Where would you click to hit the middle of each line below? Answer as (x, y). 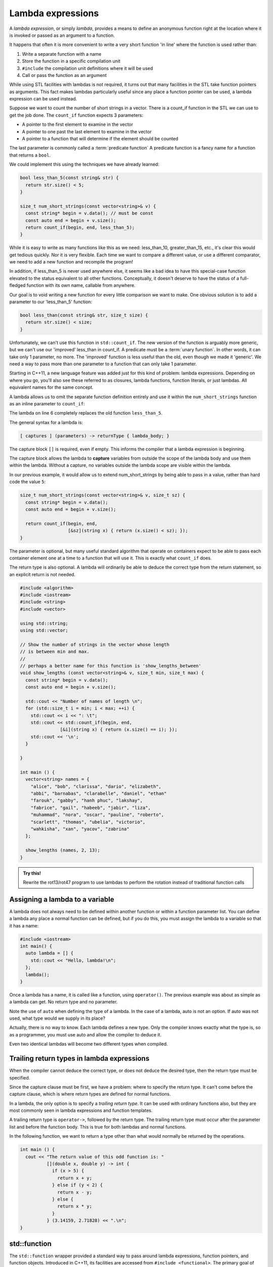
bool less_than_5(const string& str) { (69, 178)
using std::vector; (44, 630)
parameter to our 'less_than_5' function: (51, 302)
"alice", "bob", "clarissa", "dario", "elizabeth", (96, 786)
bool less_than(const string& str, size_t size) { (84, 315)
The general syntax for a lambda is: (46, 422)
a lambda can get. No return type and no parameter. (64, 1002)
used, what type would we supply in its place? (57, 1018)
